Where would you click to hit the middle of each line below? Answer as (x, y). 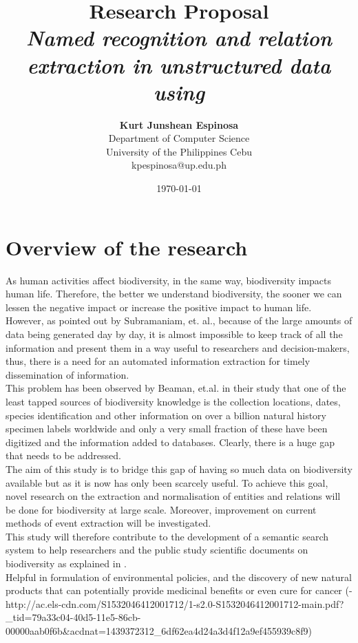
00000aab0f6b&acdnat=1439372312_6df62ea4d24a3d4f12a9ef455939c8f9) (159, 631)
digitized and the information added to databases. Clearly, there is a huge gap (170, 442)
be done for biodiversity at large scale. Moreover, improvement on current (161, 509)
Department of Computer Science (179, 138)
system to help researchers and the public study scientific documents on (157, 550)
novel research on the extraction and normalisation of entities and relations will (173, 496)
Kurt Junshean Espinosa (179, 124)
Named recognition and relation (179, 38)
